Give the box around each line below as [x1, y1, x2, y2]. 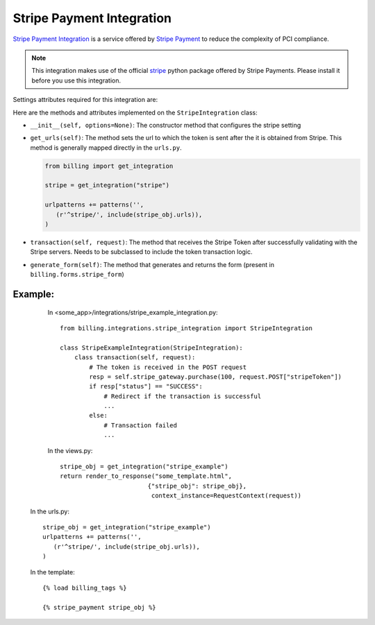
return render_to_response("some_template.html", [60, 472, 233, 480]
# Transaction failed [103, 421, 177, 429]
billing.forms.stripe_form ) [30, 271, 124, 279]
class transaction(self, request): [74, 354, 196, 361]
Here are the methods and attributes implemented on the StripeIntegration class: [12, 108, 258, 117]
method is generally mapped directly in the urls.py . [30, 143, 182, 152]
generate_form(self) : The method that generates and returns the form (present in [30, 260, 274, 268]
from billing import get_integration [44, 162, 174, 170]
